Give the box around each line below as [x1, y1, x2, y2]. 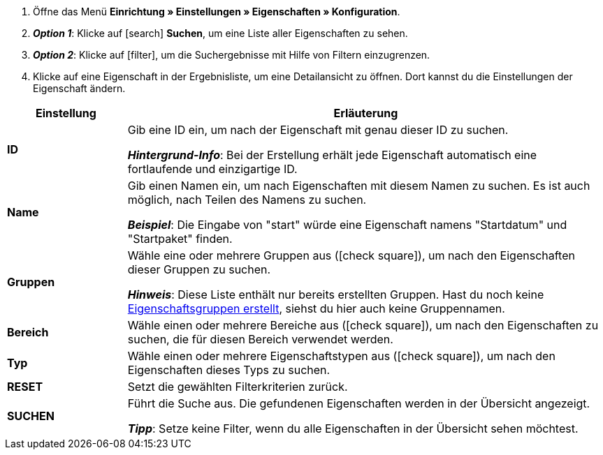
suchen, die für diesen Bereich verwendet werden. [127, 332, 393, 346]
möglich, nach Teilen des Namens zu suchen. [127, 193, 367, 207]
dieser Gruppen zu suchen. [127, 262, 271, 276]
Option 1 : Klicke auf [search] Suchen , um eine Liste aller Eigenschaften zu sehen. [33, 27, 408, 39]
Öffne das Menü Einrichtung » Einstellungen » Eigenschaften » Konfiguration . [33, 6, 400, 17]
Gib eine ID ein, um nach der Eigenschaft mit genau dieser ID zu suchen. [127, 123, 509, 137]
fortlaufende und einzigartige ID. [127, 162, 298, 176]
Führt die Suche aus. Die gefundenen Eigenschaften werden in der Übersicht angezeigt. [127, 396, 590, 410]
